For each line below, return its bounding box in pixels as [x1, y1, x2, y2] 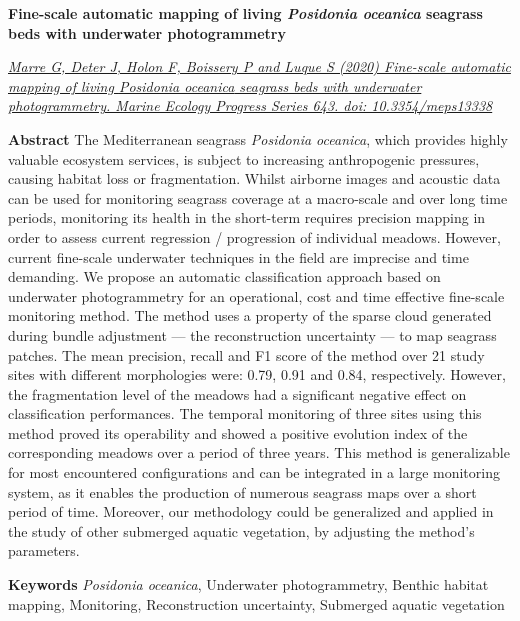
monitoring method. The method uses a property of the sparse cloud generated [8, 305, 492, 326]
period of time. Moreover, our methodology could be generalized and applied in [8, 501, 494, 522]
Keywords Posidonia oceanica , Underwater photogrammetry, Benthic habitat [8, 574, 489, 595]
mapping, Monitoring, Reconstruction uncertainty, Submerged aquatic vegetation [8, 593, 505, 614]
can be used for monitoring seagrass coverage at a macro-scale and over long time [8, 187, 508, 208]
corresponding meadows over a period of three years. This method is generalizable [8, 442, 510, 463]
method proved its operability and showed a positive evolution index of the [8, 422, 468, 443]
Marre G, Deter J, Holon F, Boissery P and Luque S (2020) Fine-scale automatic [8, 56, 511, 77]
